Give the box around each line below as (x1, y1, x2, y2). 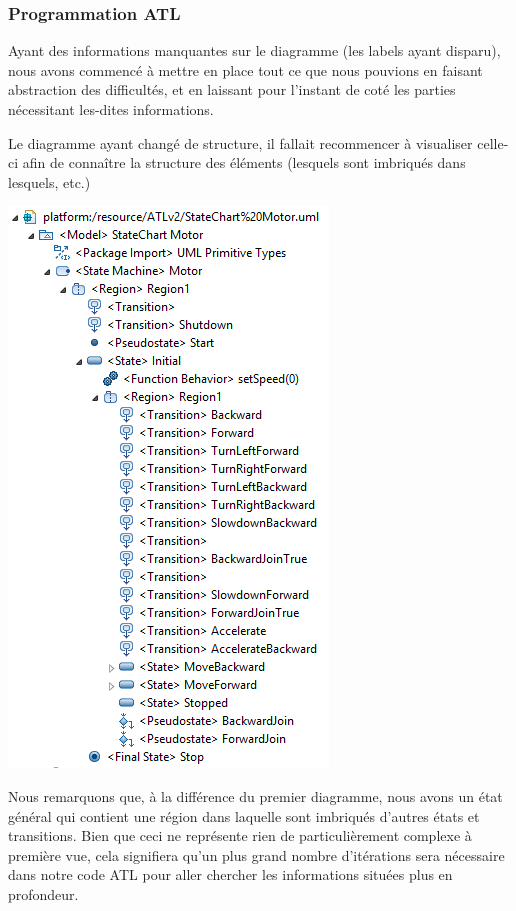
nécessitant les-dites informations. (8, 99, 214, 119)
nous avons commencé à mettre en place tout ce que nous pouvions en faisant (8, 59, 483, 80)
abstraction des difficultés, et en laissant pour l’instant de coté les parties (8, 79, 456, 100)
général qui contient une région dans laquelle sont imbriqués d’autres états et (8, 805, 480, 826)
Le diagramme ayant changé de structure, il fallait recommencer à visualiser (8, 132, 473, 153)
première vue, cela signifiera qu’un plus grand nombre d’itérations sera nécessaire (8, 844, 505, 865)
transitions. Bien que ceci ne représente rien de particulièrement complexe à (8, 825, 472, 846)
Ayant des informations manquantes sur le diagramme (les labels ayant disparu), (8, 40, 501, 61)
